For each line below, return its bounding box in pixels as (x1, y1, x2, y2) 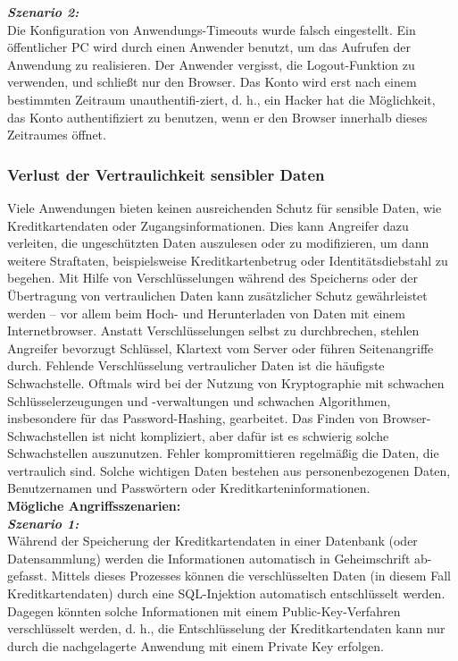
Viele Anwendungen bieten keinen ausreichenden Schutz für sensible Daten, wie (7, 198, 442, 216)
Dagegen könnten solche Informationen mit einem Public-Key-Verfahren (7, 601, 401, 620)
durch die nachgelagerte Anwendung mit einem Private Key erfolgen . (7, 636, 384, 655)
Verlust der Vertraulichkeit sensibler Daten (7, 163, 325, 185)
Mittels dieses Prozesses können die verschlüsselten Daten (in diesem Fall (51, 566, 451, 585)
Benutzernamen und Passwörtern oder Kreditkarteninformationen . (7, 479, 371, 497)
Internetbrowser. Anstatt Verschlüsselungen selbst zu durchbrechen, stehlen (7, 321, 420, 340)
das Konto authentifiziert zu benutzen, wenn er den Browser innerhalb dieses (7, 107, 428, 126)
